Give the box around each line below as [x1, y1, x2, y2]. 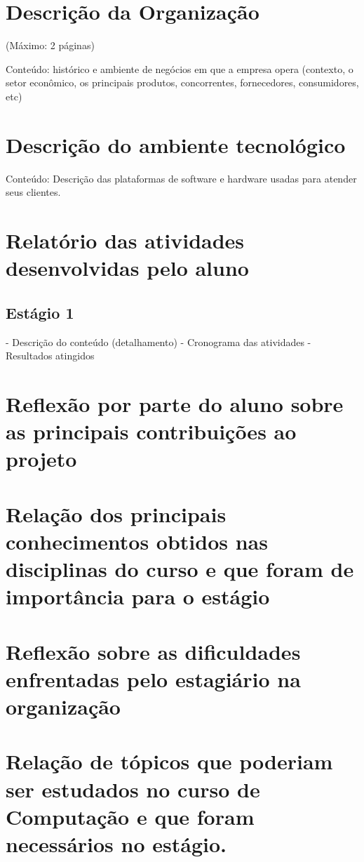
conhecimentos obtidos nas [6, 526, 268, 555]
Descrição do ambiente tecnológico [6, 130, 346, 159]
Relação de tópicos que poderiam [6, 747, 333, 776]
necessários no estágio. [6, 829, 227, 858]
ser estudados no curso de [6, 774, 260, 803]
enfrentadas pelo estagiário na [6, 664, 301, 693]
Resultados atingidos [6, 348, 95, 363]
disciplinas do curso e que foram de [6, 555, 354, 583]
